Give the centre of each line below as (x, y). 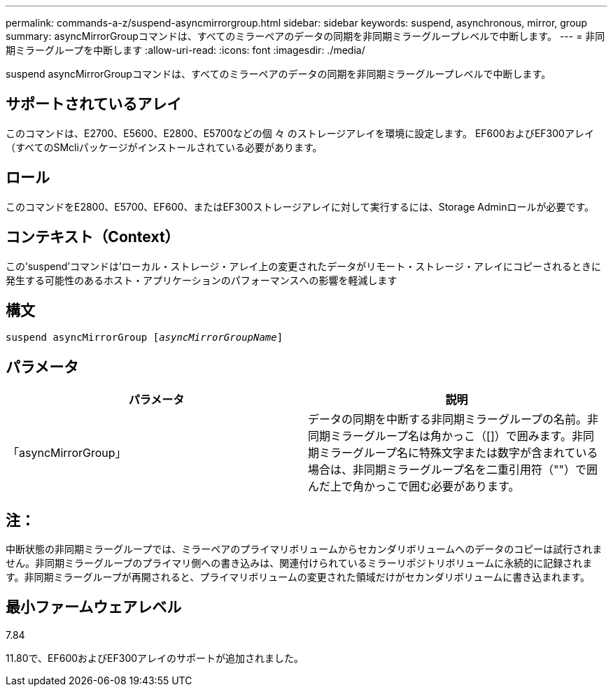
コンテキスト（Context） (93, 237)
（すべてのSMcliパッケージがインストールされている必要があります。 (164, 147)
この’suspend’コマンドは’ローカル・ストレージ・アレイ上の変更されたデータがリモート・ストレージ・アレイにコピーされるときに (304, 266)
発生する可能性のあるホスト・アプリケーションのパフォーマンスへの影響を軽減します (202, 280)
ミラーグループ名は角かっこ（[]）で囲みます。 (451, 436)
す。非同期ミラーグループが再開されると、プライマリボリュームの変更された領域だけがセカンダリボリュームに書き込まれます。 (298, 577)
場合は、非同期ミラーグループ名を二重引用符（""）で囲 (453, 470)
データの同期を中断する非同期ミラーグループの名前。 (448, 419)
